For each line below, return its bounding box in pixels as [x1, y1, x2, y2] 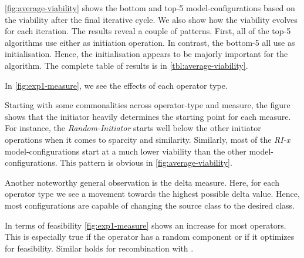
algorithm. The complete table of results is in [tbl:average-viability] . [5, 59, 248, 71]
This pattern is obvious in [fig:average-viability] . [60, 156, 232, 169]
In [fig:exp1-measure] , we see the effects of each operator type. [5, 79, 228, 91]
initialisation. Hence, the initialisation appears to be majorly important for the [5, 48, 288, 60]
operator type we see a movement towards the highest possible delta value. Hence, [5, 187, 300, 200]
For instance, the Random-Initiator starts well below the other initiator [5, 122, 261, 134]
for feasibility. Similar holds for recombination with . [5, 242, 194, 254]
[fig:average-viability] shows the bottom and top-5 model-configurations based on [5, 2, 295, 14]
